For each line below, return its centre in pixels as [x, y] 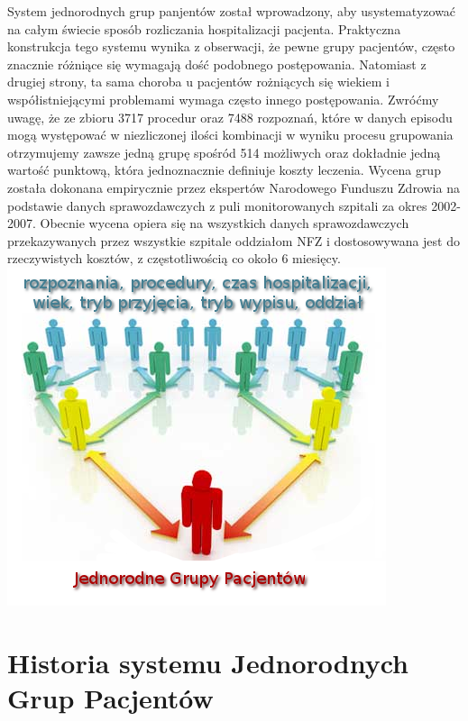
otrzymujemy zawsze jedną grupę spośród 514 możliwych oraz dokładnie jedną [224, 152]
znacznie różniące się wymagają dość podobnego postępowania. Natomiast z [217, 64]
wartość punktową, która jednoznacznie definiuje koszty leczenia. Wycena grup [224, 170]
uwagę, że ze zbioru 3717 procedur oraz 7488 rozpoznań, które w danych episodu [230, 117]
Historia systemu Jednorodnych [208, 662]
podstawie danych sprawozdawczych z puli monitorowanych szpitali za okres [217, 205]
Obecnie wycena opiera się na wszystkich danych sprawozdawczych [225, 223]
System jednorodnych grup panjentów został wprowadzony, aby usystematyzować [232, 11]
